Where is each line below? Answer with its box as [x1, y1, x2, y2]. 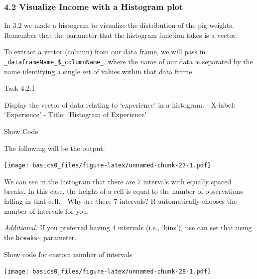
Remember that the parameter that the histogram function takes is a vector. [4, 29, 238, 40]
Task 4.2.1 [4, 83, 35, 93]
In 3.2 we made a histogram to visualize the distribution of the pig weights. [4, 20, 234, 30]
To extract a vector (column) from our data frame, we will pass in [4, 46, 206, 57]
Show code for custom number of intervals [4, 249, 132, 259]
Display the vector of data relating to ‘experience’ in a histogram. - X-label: [4, 99, 236, 110]
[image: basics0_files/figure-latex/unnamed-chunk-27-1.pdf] [4, 162, 211, 169]
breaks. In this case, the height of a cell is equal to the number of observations [4, 186, 243, 196]
